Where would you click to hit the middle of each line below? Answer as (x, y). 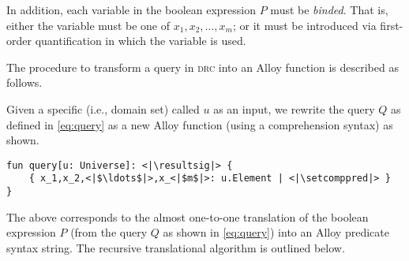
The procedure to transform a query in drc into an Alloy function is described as (203, 67)
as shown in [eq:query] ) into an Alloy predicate (276, 232)
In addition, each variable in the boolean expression (131, 9)
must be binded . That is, (329, 9)
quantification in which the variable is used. (141, 41)
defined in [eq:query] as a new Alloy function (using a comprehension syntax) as (200, 124)
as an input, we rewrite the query (294, 108)
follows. (24, 82)
